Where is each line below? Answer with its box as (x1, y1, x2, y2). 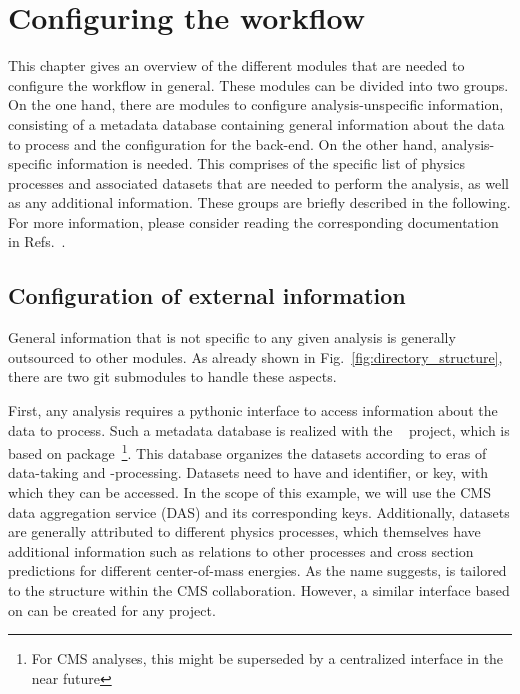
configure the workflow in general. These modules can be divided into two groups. (8, 74, 509, 95)
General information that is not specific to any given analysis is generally (8, 327, 456, 348)
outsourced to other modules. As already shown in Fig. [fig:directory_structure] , (8, 346, 503, 367)
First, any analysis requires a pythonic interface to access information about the (8, 400, 498, 421)
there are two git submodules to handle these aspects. (8, 366, 337, 387)
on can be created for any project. (8, 599, 216, 620)
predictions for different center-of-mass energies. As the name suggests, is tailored (8, 560, 507, 581)
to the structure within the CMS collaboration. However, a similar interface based (8, 580, 510, 601)
